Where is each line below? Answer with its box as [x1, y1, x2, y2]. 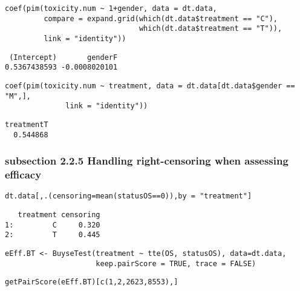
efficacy [5, 167, 42, 182]
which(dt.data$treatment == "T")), [139, 24, 282, 33]
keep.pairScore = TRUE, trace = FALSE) [96, 259, 256, 268]
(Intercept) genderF [9, 53, 118, 62]
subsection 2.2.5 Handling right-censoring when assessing [5, 153, 289, 168]
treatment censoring [18, 211, 100, 220]
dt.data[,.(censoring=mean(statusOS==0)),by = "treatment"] [5, 192, 252, 201]
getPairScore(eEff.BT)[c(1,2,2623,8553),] [5, 278, 178, 287]
